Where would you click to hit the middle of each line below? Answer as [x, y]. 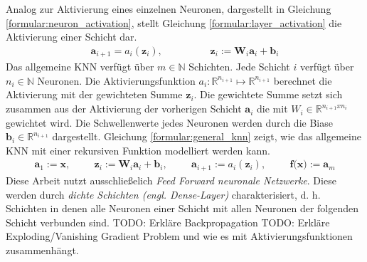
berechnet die [303, 80]
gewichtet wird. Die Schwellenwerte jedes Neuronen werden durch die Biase [169, 122]
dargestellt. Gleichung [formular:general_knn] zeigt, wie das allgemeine [207, 136]
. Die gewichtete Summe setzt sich [268, 94]
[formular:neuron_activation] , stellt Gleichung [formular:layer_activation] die [174, 22]
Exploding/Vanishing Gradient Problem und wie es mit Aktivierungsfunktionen [179, 236]
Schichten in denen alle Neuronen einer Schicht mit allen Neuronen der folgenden [182, 208]
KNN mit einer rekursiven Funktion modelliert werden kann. [138, 150]
